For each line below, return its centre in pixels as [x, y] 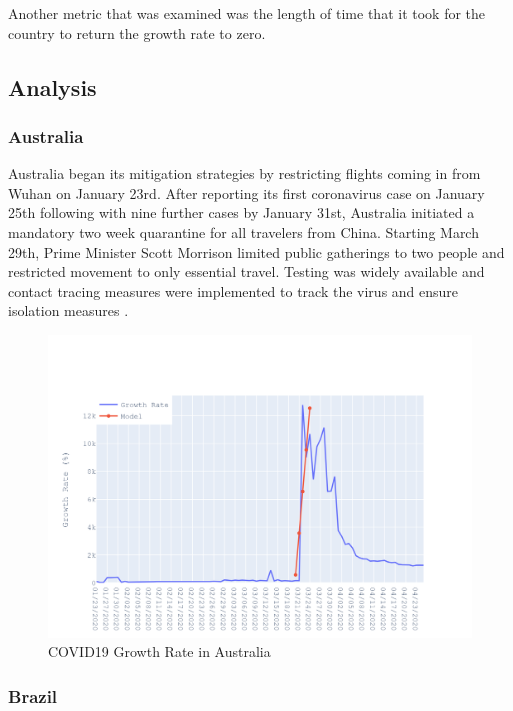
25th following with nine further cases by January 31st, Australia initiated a [241, 212]
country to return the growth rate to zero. [137, 32]
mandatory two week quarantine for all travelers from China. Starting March [243, 231]
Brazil [33, 695]
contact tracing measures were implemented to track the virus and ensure [233, 290]
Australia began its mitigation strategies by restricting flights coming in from [244, 173]
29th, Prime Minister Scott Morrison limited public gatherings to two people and [256, 251]
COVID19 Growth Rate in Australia [159, 651]
